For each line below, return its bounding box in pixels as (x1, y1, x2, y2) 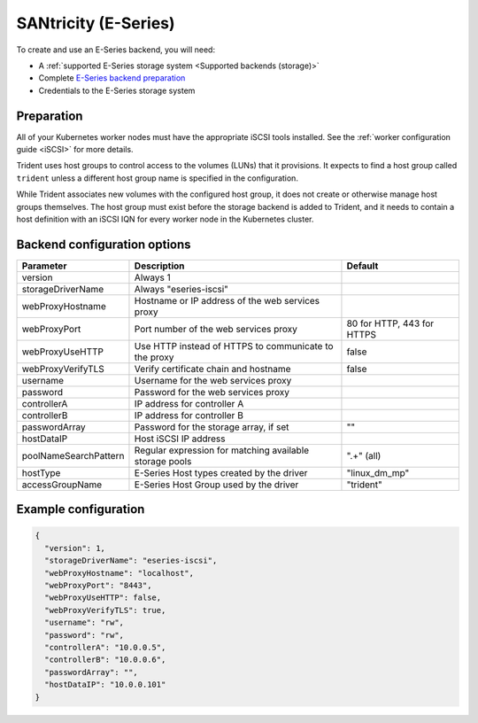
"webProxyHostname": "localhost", (44, 568, 195, 578)
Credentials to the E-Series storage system (38, 85, 196, 96)
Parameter (21, 260, 67, 272)
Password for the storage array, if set (134, 421, 289, 433)
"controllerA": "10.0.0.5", (44, 642, 166, 652)
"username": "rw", (44, 618, 124, 628)
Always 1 (134, 271, 172, 284)
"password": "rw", (44, 630, 124, 640)
